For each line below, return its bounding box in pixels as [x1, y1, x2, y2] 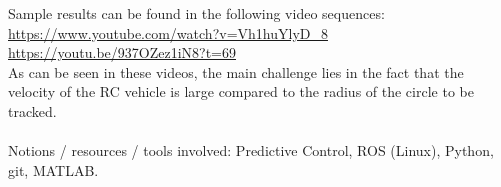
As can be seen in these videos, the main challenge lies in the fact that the [8, 61, 464, 82]
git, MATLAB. [8, 159, 99, 180]
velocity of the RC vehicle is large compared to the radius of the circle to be [8, 81, 474, 102]
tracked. [8, 100, 57, 121]
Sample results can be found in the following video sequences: [8, 3, 385, 23]
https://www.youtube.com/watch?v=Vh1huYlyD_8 [8, 22, 328, 43]
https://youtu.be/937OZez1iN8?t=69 [8, 42, 236, 63]
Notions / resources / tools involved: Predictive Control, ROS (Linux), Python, [8, 140, 494, 161]
